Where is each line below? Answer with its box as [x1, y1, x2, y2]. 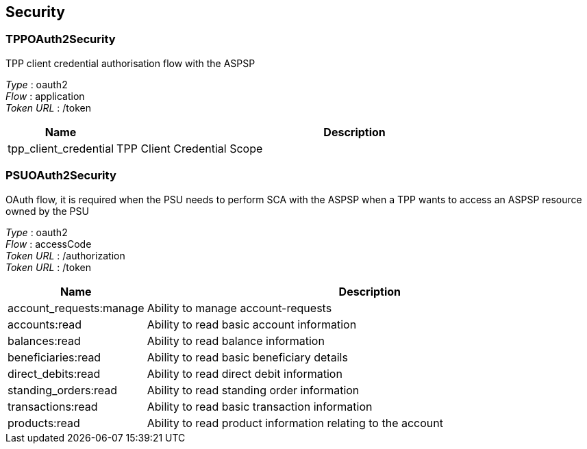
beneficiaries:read [8, 350, 101, 364]
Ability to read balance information [147, 333, 325, 348]
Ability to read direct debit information [147, 366, 342, 381]
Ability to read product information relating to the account [147, 415, 443, 430]
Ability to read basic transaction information [147, 399, 373, 413]
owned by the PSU [5, 205, 89, 217]
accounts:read [8, 317, 82, 331]
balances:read [8, 333, 81, 348]
